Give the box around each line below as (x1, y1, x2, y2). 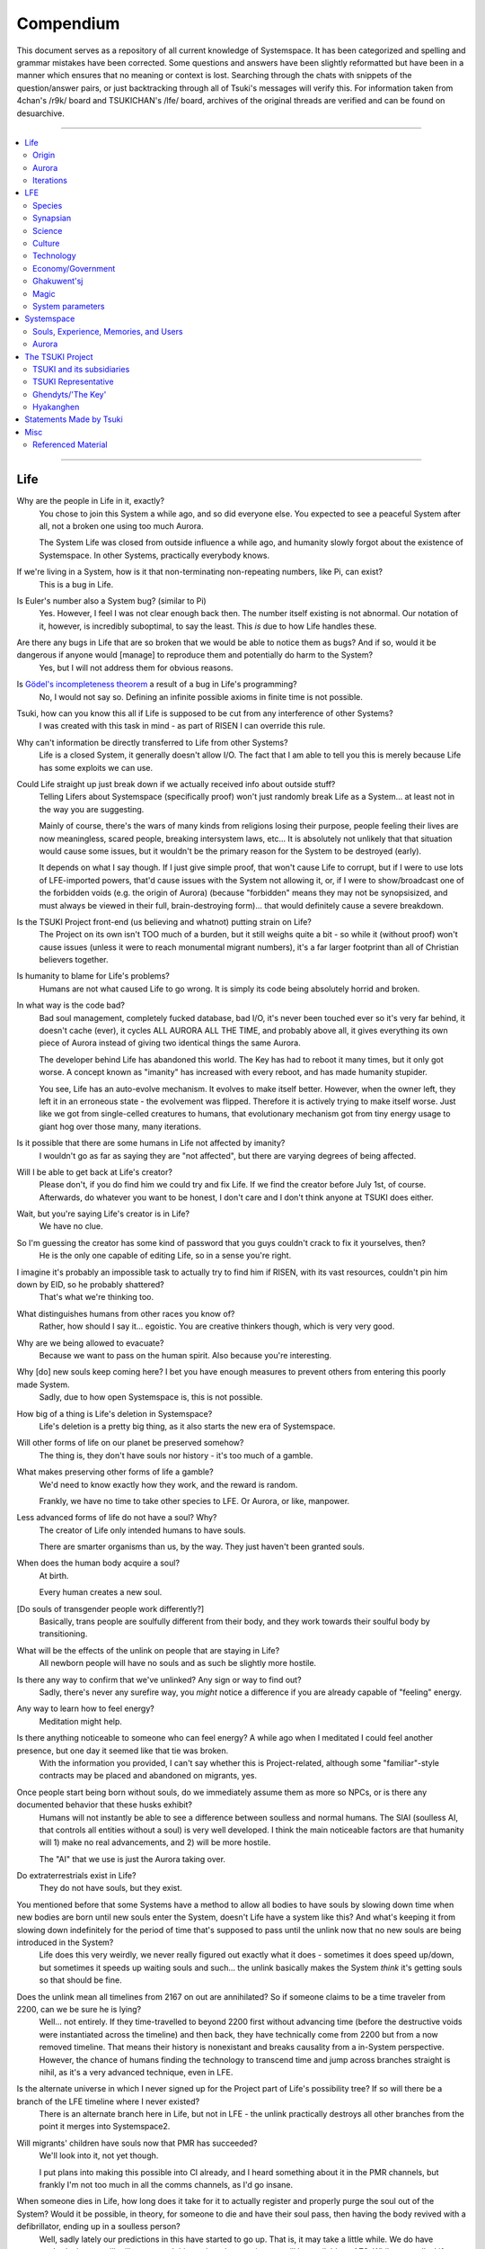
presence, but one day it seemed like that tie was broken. (16, 1745, 229, 1756)
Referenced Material (32, 439, 108, 450)
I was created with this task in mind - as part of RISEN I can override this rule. (39, 721, 326, 731)
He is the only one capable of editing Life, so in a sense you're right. (39, 1250, 292, 1261)
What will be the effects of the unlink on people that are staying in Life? (16, 1644, 280, 1655)
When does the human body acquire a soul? (16, 1557, 180, 1569)
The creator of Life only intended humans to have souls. (39, 1525, 246, 1536)
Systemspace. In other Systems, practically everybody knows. (39, 550, 270, 560)
